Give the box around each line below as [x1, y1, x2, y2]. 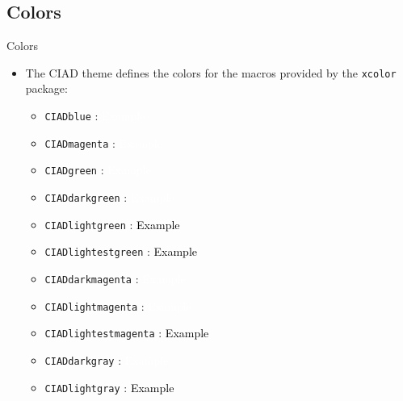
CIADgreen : [44, 161, 104, 178]
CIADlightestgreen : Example [44, 243, 197, 260]
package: [25, 80, 68, 97]
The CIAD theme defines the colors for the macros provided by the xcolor [25, 64, 397, 81]
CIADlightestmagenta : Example [44, 324, 209, 341]
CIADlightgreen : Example [44, 215, 180, 232]
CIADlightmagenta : [44, 297, 145, 314]
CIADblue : [44, 107, 99, 124]
